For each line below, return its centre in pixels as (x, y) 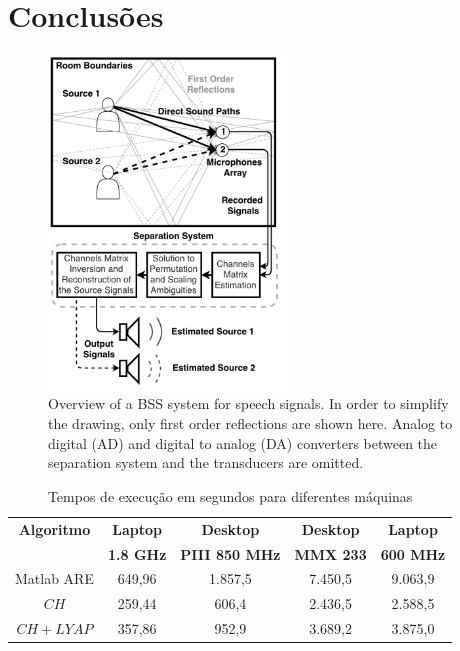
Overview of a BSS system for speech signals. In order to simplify (248, 403)
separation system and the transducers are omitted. (206, 462)
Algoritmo (54, 528)
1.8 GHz (137, 553)
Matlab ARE (54, 578)
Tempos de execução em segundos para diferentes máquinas (230, 495)
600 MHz (413, 553)
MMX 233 (330, 553)
